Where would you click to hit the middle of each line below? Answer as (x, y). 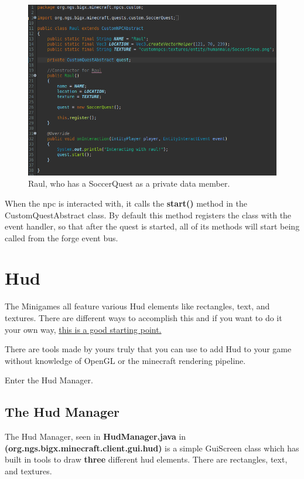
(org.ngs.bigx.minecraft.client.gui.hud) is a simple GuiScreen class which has (152, 448)
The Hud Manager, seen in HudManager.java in (95, 436)
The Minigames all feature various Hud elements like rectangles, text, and (137, 306)
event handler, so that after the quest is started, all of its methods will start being (152, 226)
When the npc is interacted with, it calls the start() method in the (126, 203)
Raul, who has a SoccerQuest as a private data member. (129, 183)
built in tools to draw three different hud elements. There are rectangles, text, (146, 459)
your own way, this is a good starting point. (83, 329)
